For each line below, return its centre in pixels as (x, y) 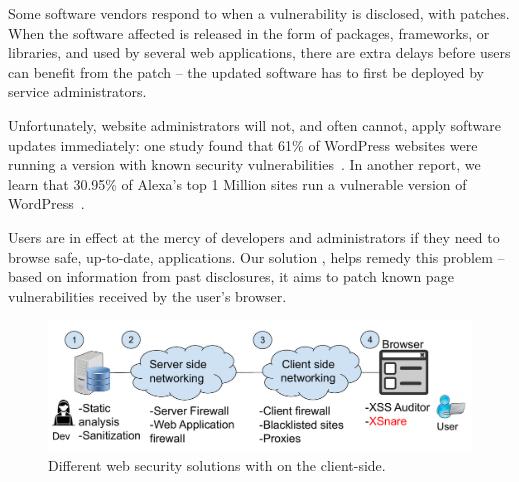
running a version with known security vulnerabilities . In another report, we (244, 164)
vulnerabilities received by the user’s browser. (147, 295)
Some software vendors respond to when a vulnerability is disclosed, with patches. (259, 13)
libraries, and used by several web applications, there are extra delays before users (259, 52)
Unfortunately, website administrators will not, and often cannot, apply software (254, 124)
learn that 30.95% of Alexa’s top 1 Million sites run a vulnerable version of (237, 183)
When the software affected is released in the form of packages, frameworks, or (249, 32)
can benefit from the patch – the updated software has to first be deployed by (246, 71)
